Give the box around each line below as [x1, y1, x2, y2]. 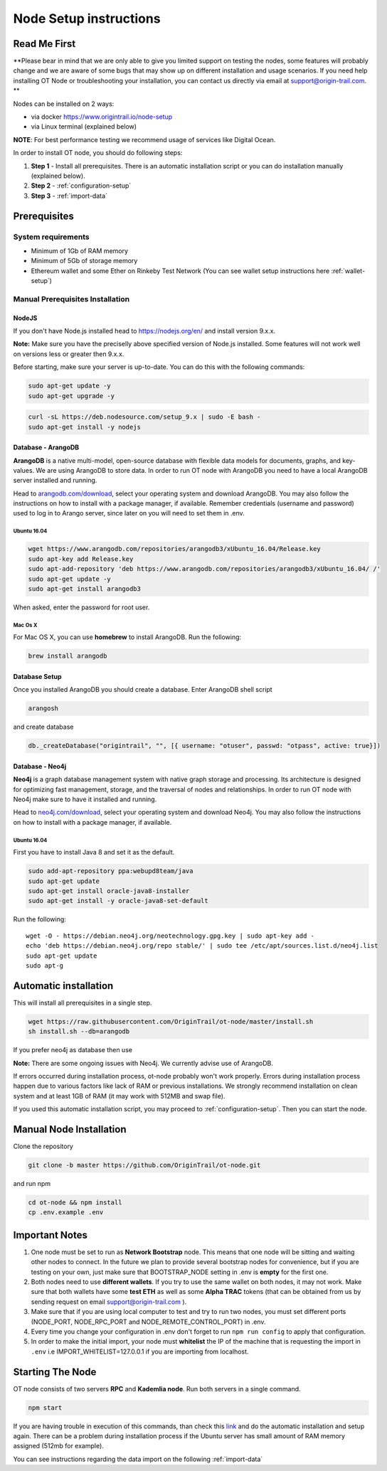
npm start [28, 1403, 63, 1411]
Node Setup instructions [13, 11, 161, 26]
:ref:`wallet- [331, 267, 366, 275]
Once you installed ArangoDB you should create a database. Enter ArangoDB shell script [13, 685, 273, 694]
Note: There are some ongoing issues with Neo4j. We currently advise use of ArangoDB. [13, 1059, 274, 1067]
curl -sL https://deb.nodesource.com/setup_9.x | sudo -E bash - [28, 413, 261, 421]
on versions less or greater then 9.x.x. [13, 349, 124, 358]
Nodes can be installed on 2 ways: [13, 100, 115, 108]
